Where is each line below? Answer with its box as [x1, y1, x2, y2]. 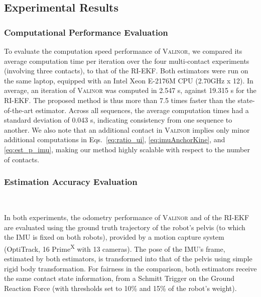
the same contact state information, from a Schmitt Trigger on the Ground [4, 273, 234, 283]
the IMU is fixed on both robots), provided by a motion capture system [4, 232, 224, 242]
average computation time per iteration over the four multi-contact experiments [4, 55, 249, 66]
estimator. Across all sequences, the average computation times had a [35, 105, 249, 115]
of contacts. [4, 154, 40, 164]
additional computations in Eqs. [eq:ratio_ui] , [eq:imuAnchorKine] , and [4, 134, 225, 145]
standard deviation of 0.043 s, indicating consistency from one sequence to [4, 115, 232, 125]
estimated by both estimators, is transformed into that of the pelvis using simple [4, 253, 252, 263]
